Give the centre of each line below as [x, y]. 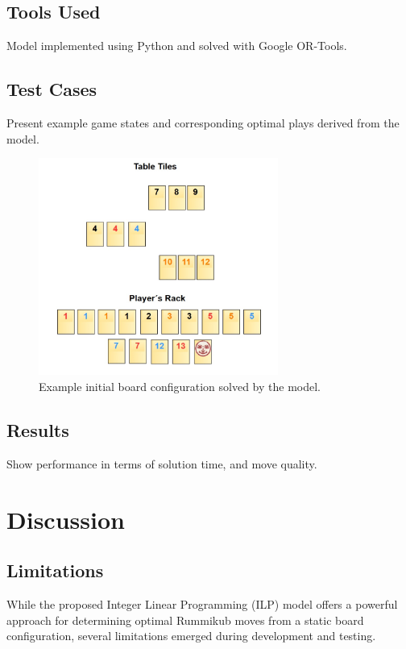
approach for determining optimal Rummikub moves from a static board [185, 620]
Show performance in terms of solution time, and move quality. [162, 463]
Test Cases [52, 89]
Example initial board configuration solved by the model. [180, 386]
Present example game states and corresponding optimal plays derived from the [203, 123]
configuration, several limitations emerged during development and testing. [191, 636]
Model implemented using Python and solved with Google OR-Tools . [177, 46]
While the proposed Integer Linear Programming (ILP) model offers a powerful [202, 603]
